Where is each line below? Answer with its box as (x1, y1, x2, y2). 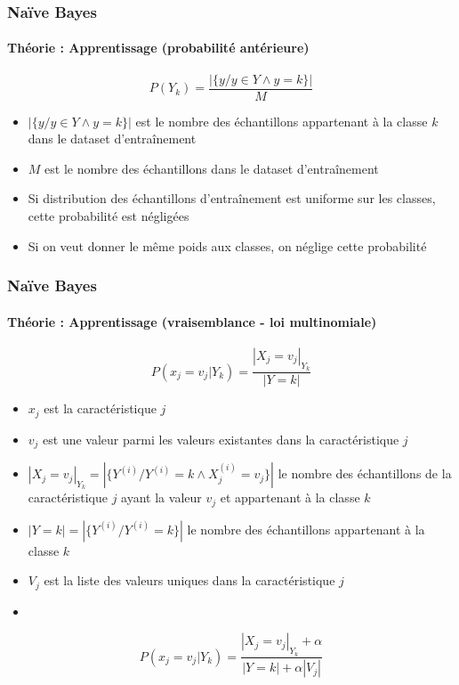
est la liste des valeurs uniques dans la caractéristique (44, 571, 335, 590)
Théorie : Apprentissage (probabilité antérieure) (7, 38, 310, 57)
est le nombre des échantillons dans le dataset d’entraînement (44, 159, 379, 177)
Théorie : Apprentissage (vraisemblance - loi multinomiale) (7, 312, 377, 330)
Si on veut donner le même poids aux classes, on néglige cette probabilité (28, 236, 427, 255)
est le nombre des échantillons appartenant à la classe (135, 111, 428, 130)
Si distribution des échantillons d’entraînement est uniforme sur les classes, (28, 189, 436, 208)
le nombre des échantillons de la (278, 464, 452, 483)
